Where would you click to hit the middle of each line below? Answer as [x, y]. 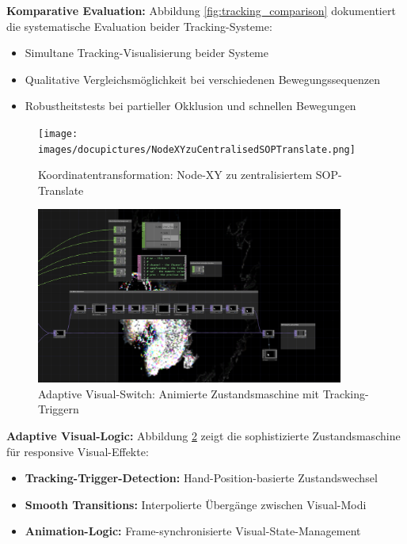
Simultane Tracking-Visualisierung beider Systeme [146, 53]
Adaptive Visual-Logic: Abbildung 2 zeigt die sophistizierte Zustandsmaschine [203, 435]
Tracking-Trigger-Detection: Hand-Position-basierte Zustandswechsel [201, 478]
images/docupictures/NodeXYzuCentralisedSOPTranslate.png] [197, 149]
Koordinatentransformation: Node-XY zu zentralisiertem [175, 175]
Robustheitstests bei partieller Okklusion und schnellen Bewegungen [190, 106]
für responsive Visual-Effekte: [78, 451]
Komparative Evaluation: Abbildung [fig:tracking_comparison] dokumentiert [201, 10]
